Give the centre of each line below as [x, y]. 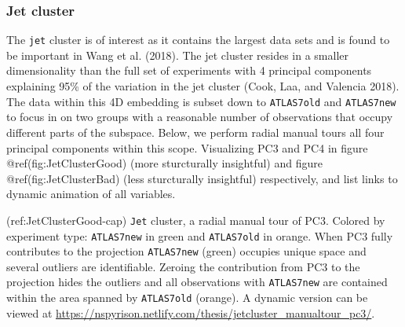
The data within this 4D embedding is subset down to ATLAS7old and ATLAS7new [201, 101]
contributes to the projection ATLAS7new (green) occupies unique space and [186, 251]
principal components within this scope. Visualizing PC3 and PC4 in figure [187, 147]
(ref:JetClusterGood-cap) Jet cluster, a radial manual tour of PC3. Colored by [196, 220]
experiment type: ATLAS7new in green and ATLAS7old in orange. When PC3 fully [200, 235]
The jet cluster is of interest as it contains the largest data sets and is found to [198, 40]
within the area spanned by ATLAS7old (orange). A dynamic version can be [187, 298]
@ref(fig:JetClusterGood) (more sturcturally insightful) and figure [164, 163]
